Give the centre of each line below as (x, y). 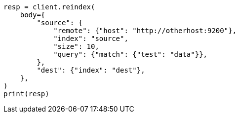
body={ (33, 15)
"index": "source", (91, 39)
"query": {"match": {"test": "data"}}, (131, 54)
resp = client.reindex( (49, 7)
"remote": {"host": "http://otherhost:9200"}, (145, 31)
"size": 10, (76, 46)
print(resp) (26, 94)
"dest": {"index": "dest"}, (91, 70)
